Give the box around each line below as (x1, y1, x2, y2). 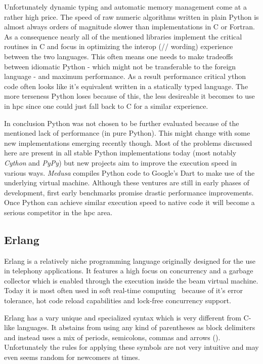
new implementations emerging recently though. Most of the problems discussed (4, 137, 252, 148)
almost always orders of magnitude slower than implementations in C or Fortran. (4, 21, 255, 32)
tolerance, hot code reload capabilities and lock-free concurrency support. (4, 295, 231, 306)
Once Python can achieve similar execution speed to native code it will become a (4, 197, 255, 208)
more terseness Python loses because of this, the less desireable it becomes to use (4, 91, 255, 101)
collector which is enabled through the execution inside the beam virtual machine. (4, 275, 258, 286)
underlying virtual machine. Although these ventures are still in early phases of (4, 177, 249, 188)
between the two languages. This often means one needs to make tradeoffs (4, 51, 233, 61)
